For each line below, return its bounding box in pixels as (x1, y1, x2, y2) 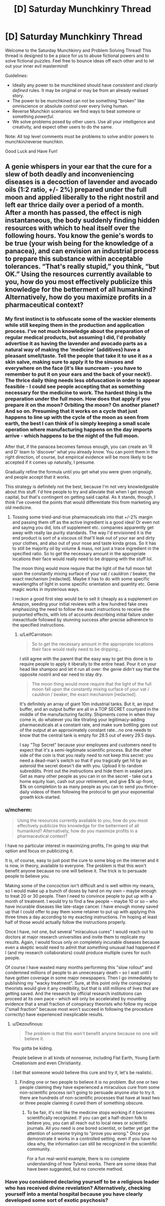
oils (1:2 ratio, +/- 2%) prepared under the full (5, 185, 147, 194)
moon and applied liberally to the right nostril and (5, 193, 159, 202)
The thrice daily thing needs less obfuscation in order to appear (5, 377, 160, 384)
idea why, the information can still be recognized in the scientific (27, 1141, 158, 1146)
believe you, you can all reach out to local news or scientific (27, 1120, 148, 1126)
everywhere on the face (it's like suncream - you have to (5, 365, 142, 372)
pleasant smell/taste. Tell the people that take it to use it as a (5, 353, 152, 360)
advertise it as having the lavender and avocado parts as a (5, 340, 147, 347)
